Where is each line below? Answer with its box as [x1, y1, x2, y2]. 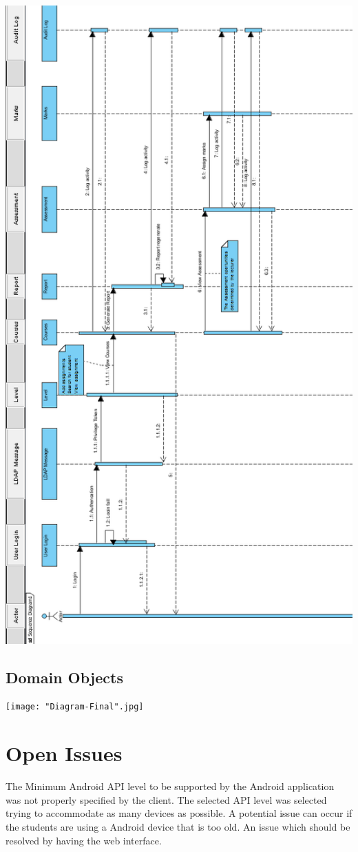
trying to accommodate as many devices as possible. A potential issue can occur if [6, 806, 352, 820]
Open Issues [6, 739, 123, 767]
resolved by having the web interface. [6, 833, 162, 847]
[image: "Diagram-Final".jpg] [6, 702, 144, 712]
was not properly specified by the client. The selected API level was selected [6, 792, 327, 807]
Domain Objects [6, 666, 123, 687]
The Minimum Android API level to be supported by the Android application [6, 779, 335, 793]
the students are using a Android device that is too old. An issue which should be [6, 819, 350, 833]
